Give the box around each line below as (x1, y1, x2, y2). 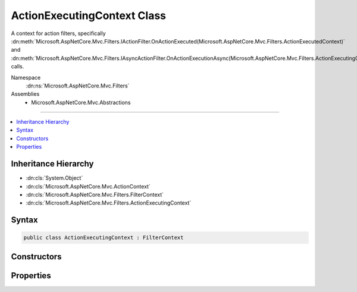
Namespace (11, 74, 41, 81)
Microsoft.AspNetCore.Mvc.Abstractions (31, 99, 131, 106)
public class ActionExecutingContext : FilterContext (23, 234, 184, 241)
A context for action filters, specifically (11, 30, 106, 37)
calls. (11, 63, 24, 70)
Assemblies (11, 90, 40, 98)
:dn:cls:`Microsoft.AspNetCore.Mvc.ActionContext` (26, 183, 151, 190)
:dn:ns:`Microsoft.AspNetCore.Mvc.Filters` (26, 82, 130, 89)
